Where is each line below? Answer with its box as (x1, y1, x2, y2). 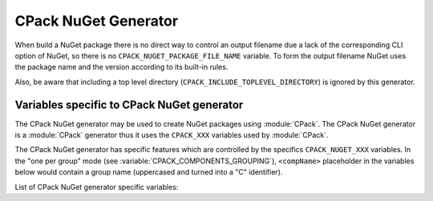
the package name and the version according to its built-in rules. (14, 62, 229, 72)
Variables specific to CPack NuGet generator (14, 98, 244, 111)
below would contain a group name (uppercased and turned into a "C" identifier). (14, 167, 283, 177)
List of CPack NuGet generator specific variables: (14, 182, 179, 191)
